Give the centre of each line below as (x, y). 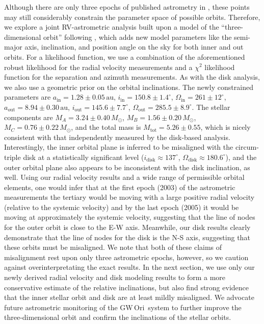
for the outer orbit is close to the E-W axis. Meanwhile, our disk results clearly (127, 227)
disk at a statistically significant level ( (84, 157)
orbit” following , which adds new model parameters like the (138, 37)
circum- (247, 147)
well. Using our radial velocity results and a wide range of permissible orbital (124, 177)
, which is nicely (226, 127)
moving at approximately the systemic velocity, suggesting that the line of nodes (130, 217)
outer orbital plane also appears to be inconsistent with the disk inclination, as (127, 167)
